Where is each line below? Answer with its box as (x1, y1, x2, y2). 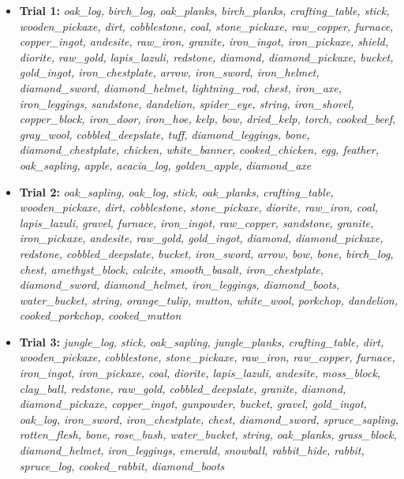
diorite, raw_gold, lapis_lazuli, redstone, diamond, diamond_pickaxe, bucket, (19, 48, 394, 65)
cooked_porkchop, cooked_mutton (19, 307, 181, 324)
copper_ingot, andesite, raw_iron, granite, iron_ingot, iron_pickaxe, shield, (19, 33, 388, 50)
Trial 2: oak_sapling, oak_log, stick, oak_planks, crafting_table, (19, 183, 334, 200)
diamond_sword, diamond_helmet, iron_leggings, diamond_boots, (19, 276, 340, 293)
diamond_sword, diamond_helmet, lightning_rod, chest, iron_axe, (19, 79, 342, 95)
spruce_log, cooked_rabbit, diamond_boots (19, 457, 225, 473)
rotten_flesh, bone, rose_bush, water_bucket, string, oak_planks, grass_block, (19, 426, 397, 443)
